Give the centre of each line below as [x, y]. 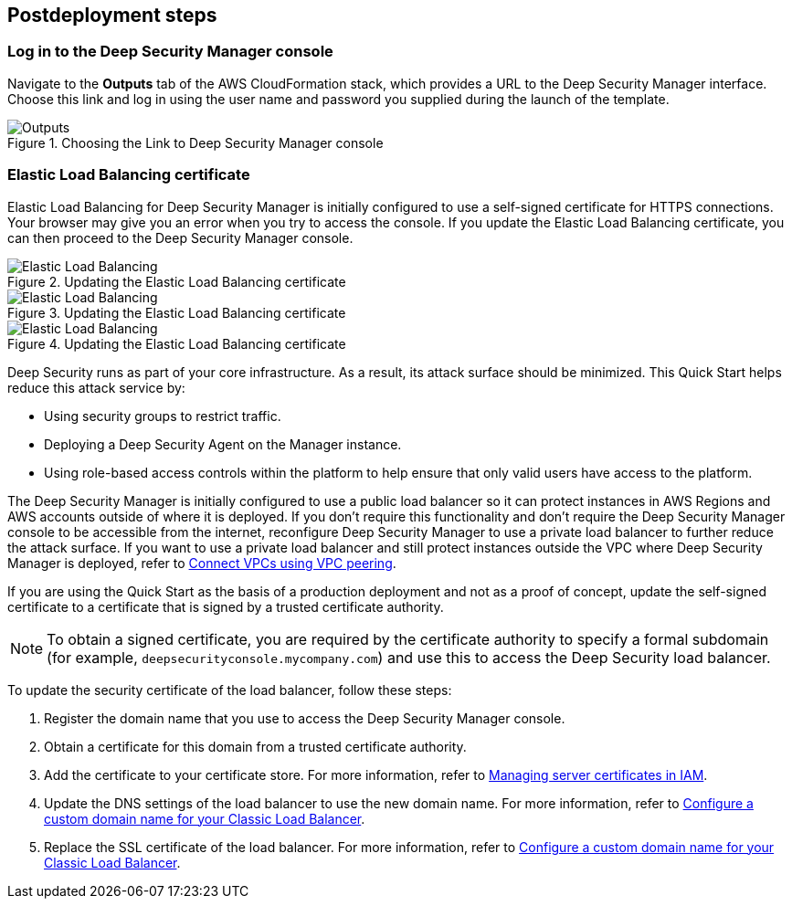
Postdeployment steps [112, 15]
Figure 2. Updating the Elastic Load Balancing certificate [177, 281]
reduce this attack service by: [96, 387]
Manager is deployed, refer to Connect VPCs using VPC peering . [202, 563]
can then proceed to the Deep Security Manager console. [180, 237]
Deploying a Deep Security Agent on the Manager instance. [223, 444]
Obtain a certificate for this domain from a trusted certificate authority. [255, 746]
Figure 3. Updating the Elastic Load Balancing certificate [177, 312]
